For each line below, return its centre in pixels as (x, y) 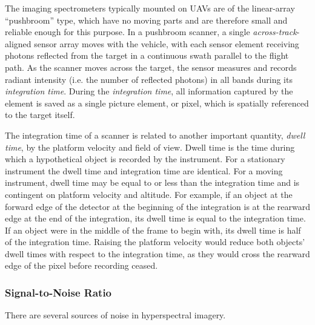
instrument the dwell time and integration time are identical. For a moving (144, 170)
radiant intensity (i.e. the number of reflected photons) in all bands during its (149, 79)
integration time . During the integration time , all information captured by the (149, 91)
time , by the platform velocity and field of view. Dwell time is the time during (150, 147)
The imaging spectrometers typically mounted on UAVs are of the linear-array (150, 8)
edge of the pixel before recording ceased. (81, 265)
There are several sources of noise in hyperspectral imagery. (115, 315)
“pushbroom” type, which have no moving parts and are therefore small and (146, 20)
